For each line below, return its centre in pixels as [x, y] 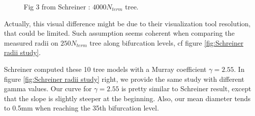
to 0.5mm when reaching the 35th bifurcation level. [82, 108]
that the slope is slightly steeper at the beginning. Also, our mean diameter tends [127, 98]
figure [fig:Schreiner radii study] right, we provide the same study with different [124, 79]
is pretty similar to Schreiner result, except [186, 88]
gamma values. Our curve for [48, 88]
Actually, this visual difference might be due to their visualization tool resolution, [127, 23]
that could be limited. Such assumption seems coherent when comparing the [119, 33]
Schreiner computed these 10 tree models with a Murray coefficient [105, 69]
